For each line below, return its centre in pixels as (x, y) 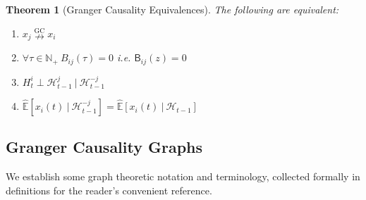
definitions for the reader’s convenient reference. (109, 190)
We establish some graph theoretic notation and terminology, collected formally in (183, 176)
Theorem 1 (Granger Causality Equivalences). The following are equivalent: (172, 9)
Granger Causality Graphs (104, 147)
